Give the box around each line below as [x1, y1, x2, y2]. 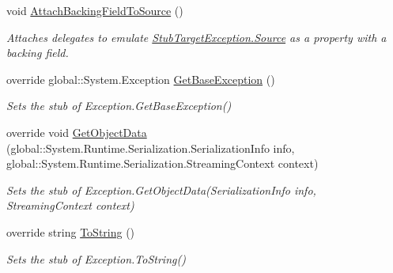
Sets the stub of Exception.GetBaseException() [6, 97, 232, 114]
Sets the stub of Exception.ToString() [6, 250, 186, 267]
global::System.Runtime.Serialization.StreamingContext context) [6, 155, 319, 172]
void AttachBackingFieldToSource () [6, 2, 183, 18]
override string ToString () [6, 223, 135, 240]
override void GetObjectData [6, 123, 147, 140]
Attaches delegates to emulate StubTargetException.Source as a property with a [6, 28, 387, 45]
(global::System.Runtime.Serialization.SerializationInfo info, [6, 139, 295, 156]
